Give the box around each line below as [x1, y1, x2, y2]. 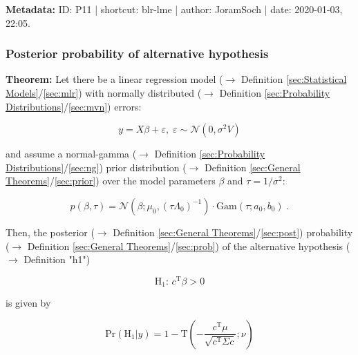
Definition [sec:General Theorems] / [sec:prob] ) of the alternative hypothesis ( [27, 238, 350, 253]
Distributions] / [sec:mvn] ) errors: [6, 99, 142, 113]
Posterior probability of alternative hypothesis [6, 45, 269, 62]
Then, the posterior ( [6, 224, 95, 239]
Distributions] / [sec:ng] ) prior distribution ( [6, 160, 187, 174]
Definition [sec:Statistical [241, 72, 347, 86]
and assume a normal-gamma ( [6, 146, 137, 161]
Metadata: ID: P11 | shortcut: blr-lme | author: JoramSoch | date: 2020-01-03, [6, 2, 343, 16]
